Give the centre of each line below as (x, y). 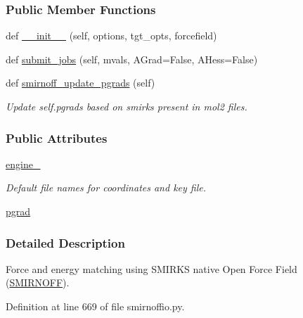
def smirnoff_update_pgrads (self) (80, 83)
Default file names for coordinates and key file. (106, 187)
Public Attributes (57, 138)
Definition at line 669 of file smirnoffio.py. (95, 306)
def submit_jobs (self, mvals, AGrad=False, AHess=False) (132, 59)
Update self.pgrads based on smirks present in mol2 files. (127, 106)
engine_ (23, 164)
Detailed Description (65, 242)
